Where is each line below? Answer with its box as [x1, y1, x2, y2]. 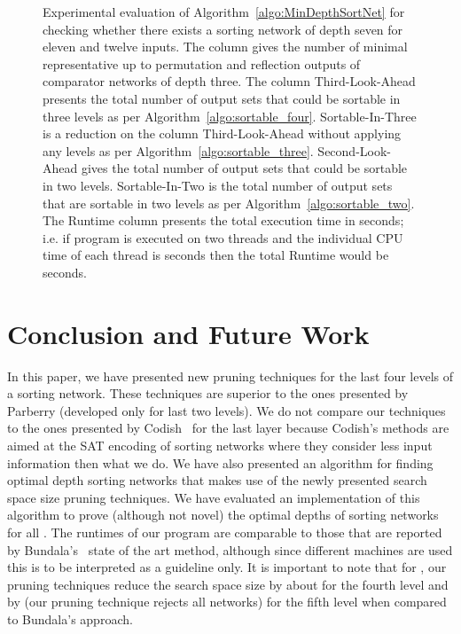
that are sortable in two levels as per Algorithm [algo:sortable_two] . [43, 193, 415, 212]
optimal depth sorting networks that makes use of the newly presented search [7, 471, 427, 489]
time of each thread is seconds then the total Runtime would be [43, 246, 389, 264]
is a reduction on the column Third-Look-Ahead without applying [43, 124, 402, 143]
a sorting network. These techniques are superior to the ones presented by [7, 384, 409, 403]
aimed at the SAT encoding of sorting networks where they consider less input [7, 436, 433, 454]
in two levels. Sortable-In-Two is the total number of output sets [43, 176, 393, 194]
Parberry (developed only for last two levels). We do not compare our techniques [7, 401, 446, 419]
